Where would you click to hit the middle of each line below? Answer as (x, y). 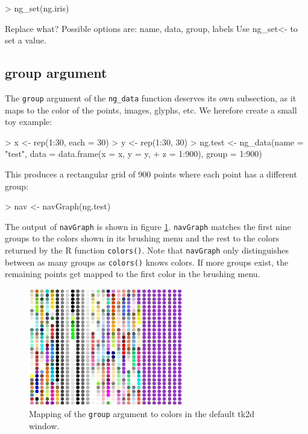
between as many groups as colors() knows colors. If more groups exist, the (147, 262)
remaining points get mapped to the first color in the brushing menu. (133, 274)
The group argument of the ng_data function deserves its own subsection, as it (151, 97)
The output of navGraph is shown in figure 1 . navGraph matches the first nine (148, 226)
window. (44, 425)
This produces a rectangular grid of (70, 174)
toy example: (29, 122)
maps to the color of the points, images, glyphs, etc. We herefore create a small (151, 110)
